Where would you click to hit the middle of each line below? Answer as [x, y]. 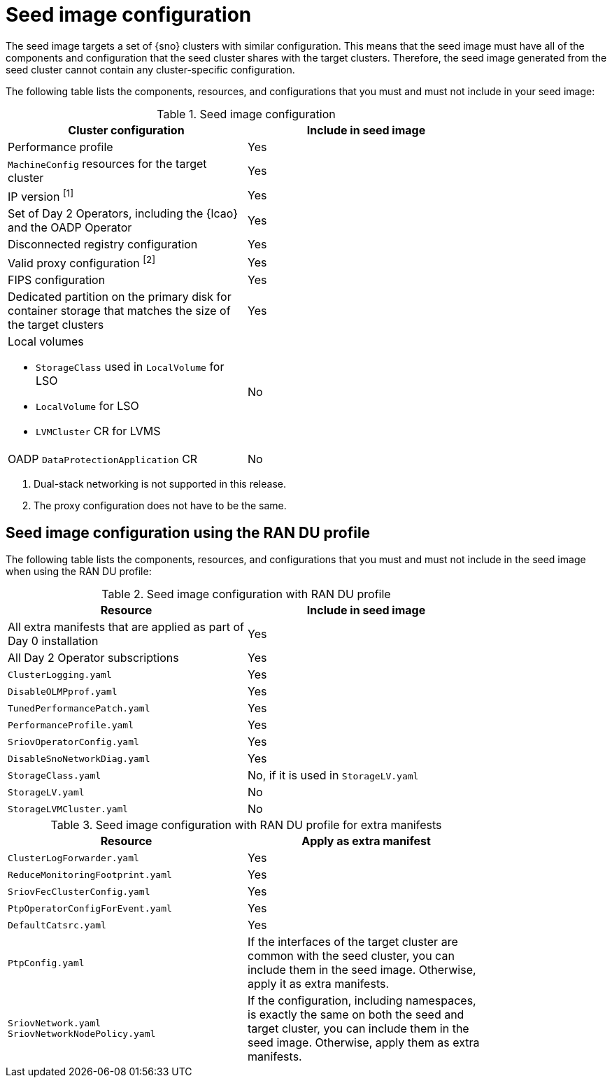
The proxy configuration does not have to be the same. [160, 506]
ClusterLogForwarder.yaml [73, 858]
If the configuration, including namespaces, [362, 1001]
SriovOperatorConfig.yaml [73, 742]
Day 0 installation [53, 641]
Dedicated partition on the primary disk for [120, 297]
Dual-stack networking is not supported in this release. [160, 484]
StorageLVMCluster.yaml [68, 809]
